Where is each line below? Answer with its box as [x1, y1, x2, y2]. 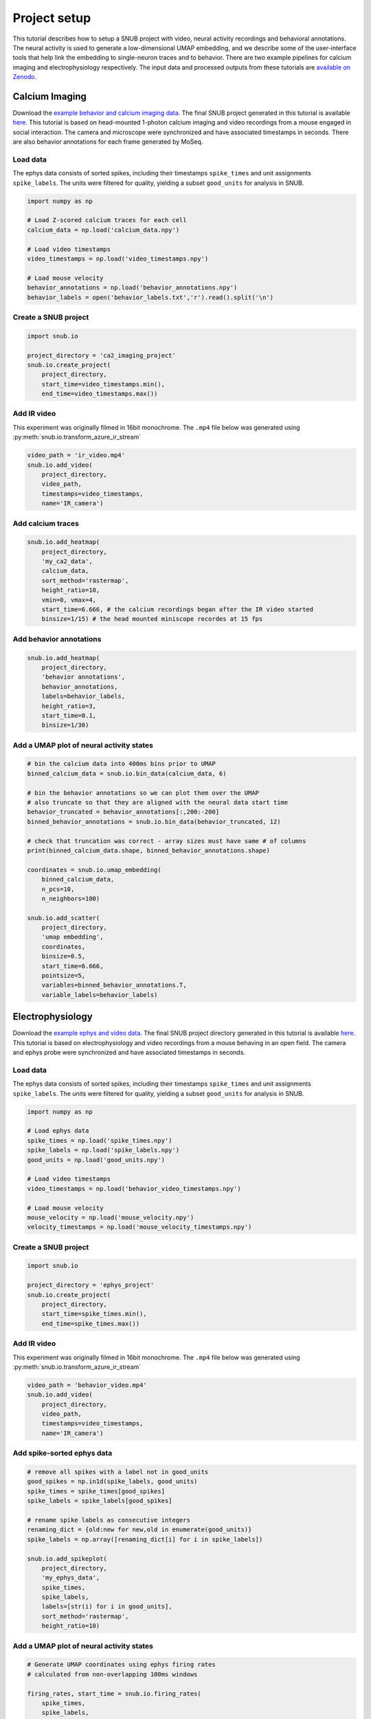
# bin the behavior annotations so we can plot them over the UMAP [27, 789, 260, 797]
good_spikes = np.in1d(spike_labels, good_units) [27, 1478, 198, 1485]
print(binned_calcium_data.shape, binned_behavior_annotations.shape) [27, 846, 271, 854]
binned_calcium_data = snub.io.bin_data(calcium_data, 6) [27, 769, 227, 777]
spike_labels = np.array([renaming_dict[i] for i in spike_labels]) [27, 1535, 263, 1543]
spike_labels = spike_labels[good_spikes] [27, 1497, 172, 1505]
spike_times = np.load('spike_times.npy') [27, 1137, 172, 1144]
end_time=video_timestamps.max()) [41, 390, 158, 398]
